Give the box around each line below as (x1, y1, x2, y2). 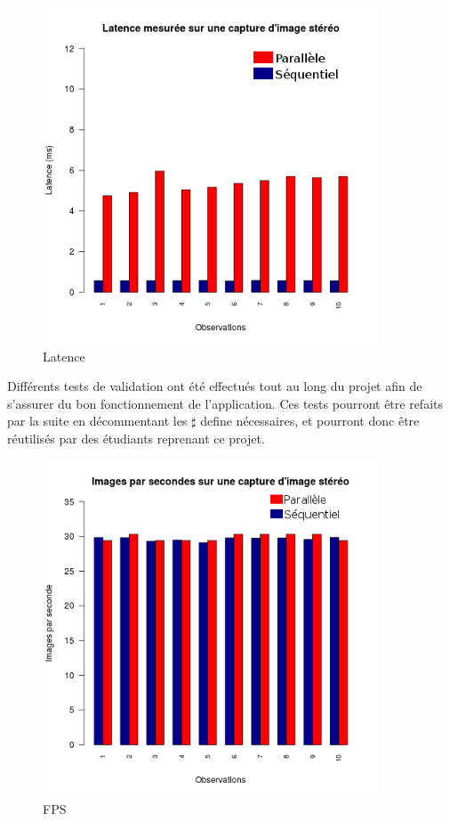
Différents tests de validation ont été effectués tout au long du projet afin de (7, 377, 422, 395)
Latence (43, 346, 85, 365)
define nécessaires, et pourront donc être (200, 411, 420, 430)
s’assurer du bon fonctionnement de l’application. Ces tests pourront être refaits (7, 394, 444, 412)
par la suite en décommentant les (7, 411, 188, 430)
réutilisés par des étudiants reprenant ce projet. (7, 428, 265, 447)
